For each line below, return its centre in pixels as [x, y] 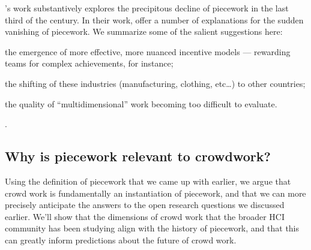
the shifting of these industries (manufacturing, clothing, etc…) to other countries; [155, 83]
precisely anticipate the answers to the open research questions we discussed [145, 205]
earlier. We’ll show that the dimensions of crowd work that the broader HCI [145, 216]
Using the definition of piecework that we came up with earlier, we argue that [148, 181]
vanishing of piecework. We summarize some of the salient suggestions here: [144, 31]
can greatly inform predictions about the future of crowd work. [121, 240]
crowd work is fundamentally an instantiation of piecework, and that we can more [155, 193]
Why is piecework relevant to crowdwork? [138, 156]
